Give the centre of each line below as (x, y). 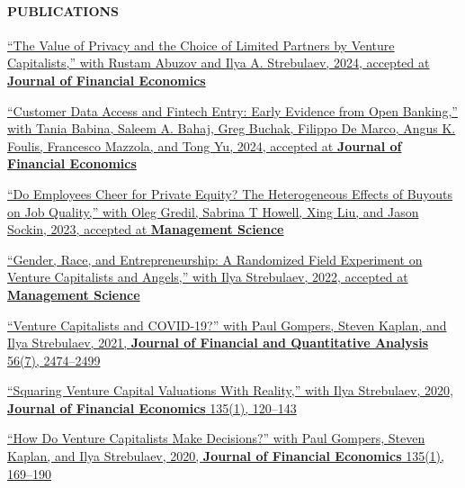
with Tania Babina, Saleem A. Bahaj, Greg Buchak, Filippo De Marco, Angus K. (232, 128)
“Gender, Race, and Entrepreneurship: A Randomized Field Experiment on (215, 259)
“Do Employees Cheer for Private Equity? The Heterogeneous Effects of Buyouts (230, 193)
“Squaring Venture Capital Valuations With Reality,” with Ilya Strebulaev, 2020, (230, 390)
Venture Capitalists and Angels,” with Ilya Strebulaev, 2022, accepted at (208, 277)
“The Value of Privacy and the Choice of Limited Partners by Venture (201, 45)
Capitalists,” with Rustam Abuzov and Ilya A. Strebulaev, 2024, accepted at (219, 63)
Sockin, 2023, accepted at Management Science (146, 229)
